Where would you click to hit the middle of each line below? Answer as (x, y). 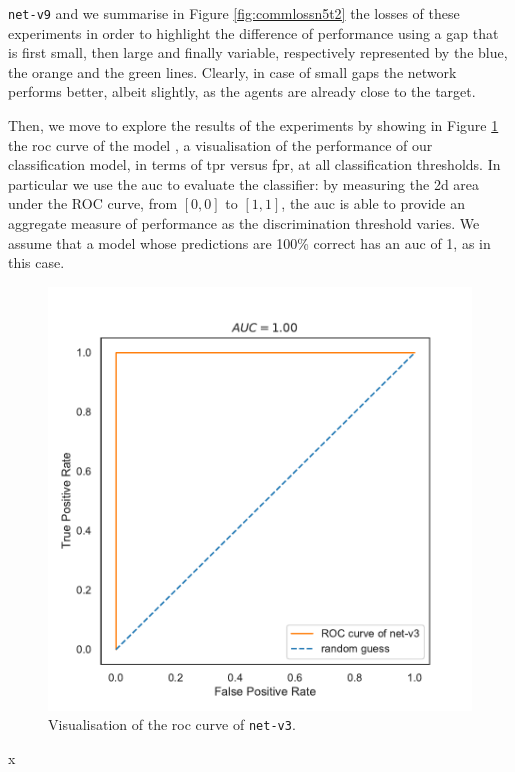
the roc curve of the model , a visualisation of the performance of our (220, 144)
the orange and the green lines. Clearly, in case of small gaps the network (232, 71)
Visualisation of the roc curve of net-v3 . (172, 724)
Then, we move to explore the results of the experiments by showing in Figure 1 (253, 125)
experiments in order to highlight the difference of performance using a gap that (253, 32)
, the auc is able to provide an (373, 203)
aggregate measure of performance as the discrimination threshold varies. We (244, 223)
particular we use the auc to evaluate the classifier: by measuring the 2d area (244, 183)
